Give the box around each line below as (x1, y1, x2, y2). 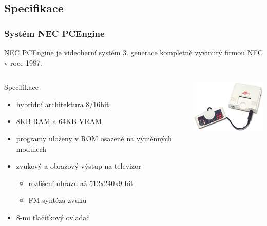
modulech (16, 143, 47, 154)
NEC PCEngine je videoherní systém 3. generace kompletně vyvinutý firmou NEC (4, 47, 263, 57)
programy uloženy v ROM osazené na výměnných (16, 133, 172, 143)
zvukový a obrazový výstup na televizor (16, 160, 141, 171)
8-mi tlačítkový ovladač (16, 212, 90, 222)
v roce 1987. (4, 57, 42, 68)
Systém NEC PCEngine (4, 27, 105, 39)
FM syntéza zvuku (28, 195, 87, 206)
